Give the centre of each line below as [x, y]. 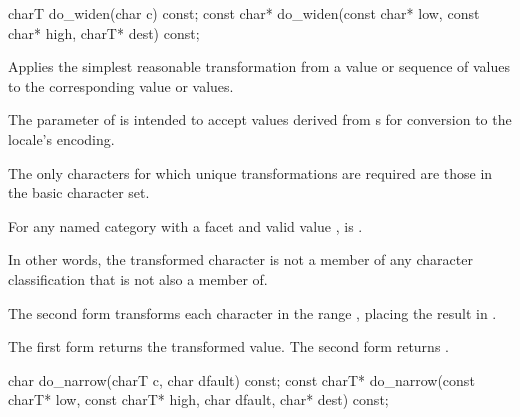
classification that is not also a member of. [138, 278]
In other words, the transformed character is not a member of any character [240, 259]
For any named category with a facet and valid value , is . [185, 225]
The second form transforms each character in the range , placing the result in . [252, 312]
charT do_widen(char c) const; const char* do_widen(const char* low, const [244, 13]
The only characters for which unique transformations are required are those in [250, 172]
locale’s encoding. [61, 138]
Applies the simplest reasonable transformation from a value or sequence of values [259, 66]
